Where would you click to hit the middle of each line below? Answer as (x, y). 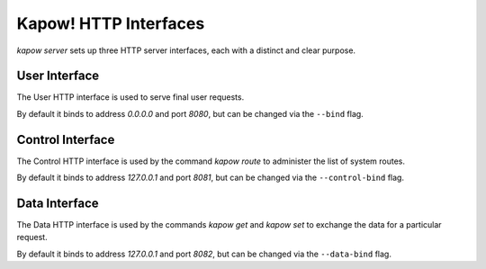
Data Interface (58, 203)
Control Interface (66, 139)
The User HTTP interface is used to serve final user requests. (130, 97)
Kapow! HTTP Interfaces (111, 23)
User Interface (58, 76)
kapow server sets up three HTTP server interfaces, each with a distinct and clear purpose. (186, 50)
